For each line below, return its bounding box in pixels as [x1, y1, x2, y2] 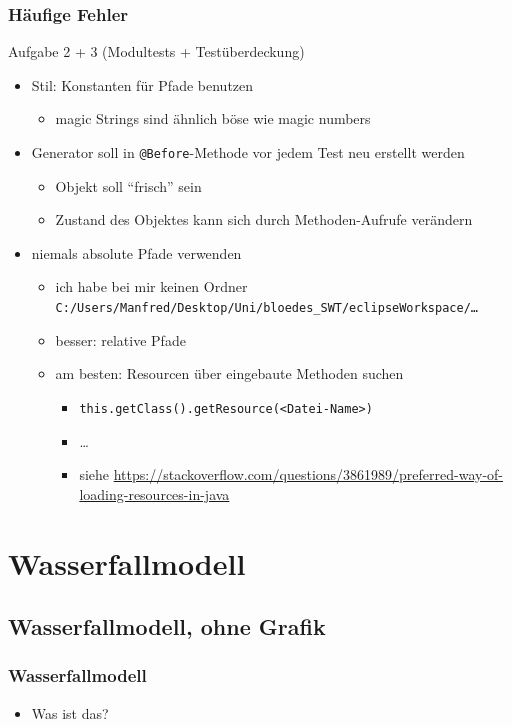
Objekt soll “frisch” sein [55, 175, 202, 196]
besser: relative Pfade [55, 329, 186, 350]
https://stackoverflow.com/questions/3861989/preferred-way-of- [113, 464, 504, 485]
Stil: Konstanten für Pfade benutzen [31, 74, 254, 95]
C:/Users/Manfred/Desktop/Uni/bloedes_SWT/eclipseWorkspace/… [55, 301, 478, 316]
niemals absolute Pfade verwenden [31, 242, 242, 263]
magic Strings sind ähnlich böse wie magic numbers [55, 108, 371, 129]
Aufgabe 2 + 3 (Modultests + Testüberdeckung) [8, 41, 305, 62]
